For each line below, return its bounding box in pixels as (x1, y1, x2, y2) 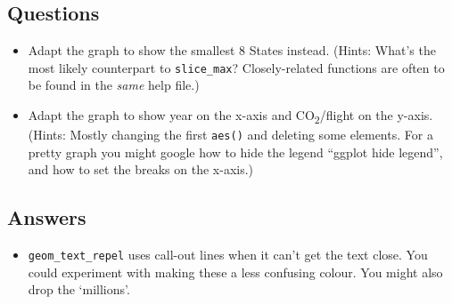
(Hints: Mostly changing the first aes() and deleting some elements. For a (28, 125, 433, 144)
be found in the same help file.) (28, 76, 200, 94)
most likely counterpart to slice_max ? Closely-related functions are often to (28, 58, 445, 76)
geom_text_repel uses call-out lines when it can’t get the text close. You (28, 245, 428, 264)
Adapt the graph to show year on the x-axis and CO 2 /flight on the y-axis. (28, 106, 433, 126)
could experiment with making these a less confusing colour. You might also (28, 262, 443, 281)
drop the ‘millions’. (28, 280, 130, 299)
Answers (7, 204, 86, 231)
